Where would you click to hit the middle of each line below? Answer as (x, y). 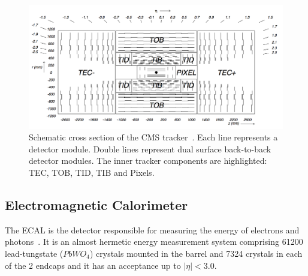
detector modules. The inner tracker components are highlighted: (148, 160)
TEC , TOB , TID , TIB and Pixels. (92, 172)
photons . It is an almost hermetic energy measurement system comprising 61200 (154, 241)
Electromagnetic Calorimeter (96, 204)
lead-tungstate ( (34, 253)
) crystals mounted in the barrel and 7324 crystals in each (196, 253)
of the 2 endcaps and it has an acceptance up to (93, 265)
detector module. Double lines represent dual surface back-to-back (150, 148)
